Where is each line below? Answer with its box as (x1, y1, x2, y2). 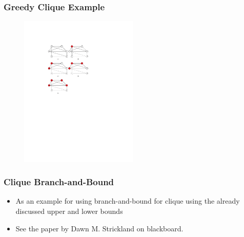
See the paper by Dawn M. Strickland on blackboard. (15, 223, 184, 233)
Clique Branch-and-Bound (4, 175, 114, 188)
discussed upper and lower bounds (15, 206, 123, 216)
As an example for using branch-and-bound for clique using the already (15, 195, 240, 206)
